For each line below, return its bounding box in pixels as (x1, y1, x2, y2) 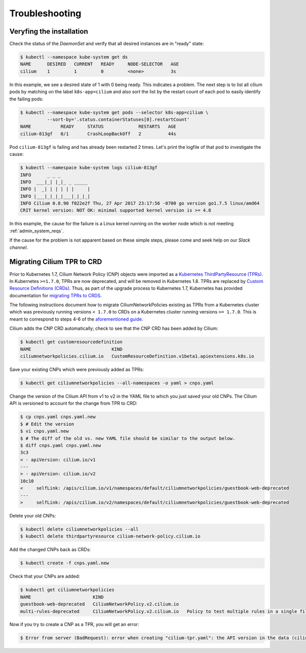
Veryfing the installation (9, 27, 88, 36)
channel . (9, 244, 28, 250)
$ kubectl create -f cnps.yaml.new (20, 560, 109, 566)
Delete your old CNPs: (9, 513, 56, 519)
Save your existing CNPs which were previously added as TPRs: (9, 367, 144, 372)
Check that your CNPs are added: (9, 573, 80, 580)
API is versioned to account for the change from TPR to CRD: (9, 400, 138, 406)
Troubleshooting (9, 8, 82, 19)
